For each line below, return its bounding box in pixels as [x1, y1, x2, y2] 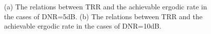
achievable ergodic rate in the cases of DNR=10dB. [4, 21, 161, 31]
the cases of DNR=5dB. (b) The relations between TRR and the [4, 11, 202, 21]
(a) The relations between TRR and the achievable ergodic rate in [4, 1, 207, 11]
